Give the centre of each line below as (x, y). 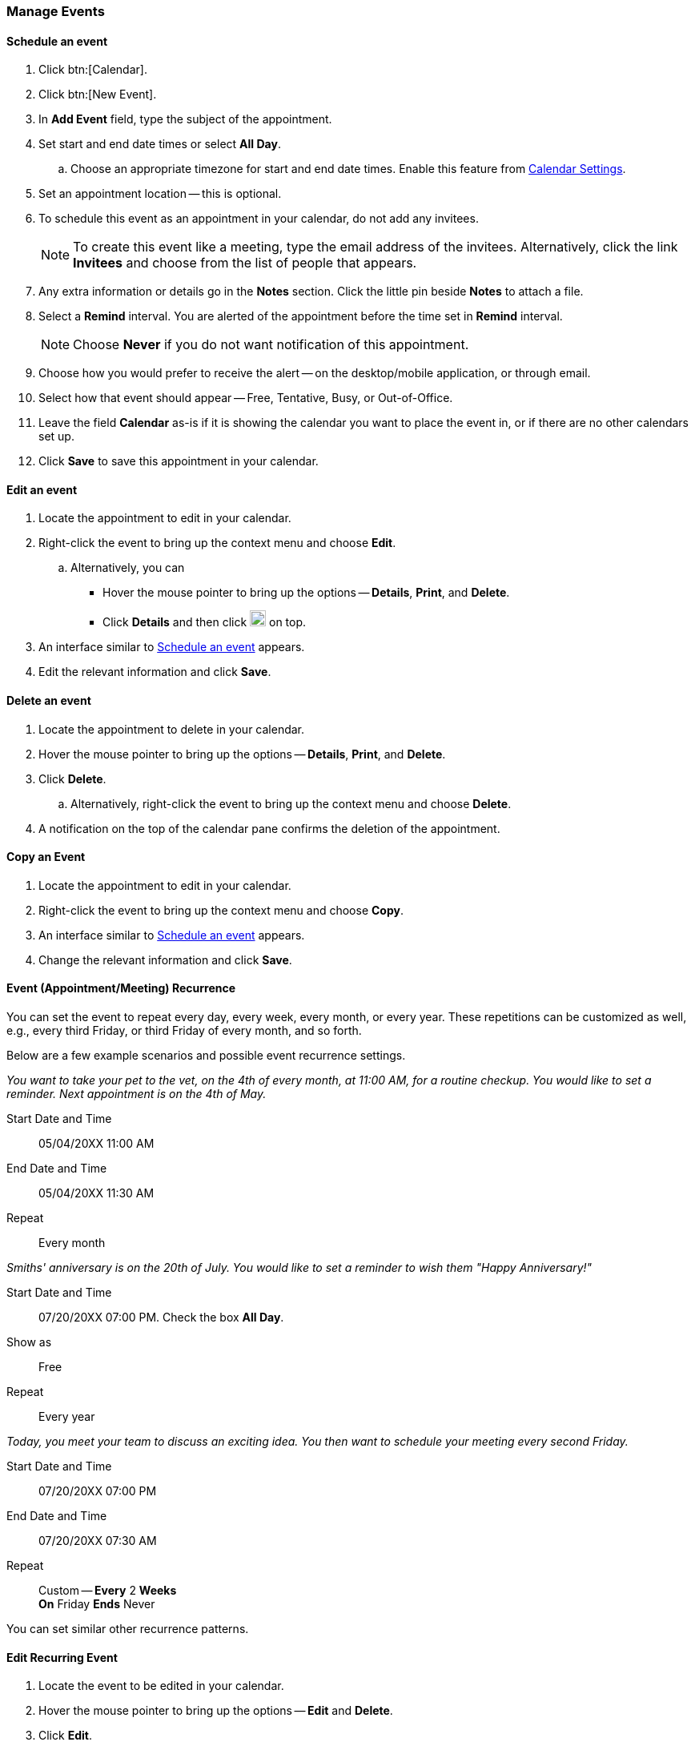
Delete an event (49, 701)
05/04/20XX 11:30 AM (96, 1193)
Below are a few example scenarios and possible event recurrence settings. (206, 1056)
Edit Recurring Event (62, 1657)
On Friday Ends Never (97, 1604)
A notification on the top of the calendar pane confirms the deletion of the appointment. (269, 828)
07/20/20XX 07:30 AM (98, 1541)
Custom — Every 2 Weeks (108, 1591)
